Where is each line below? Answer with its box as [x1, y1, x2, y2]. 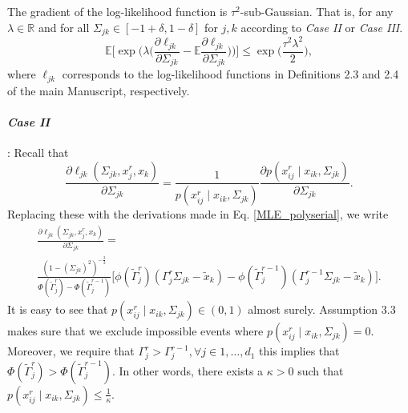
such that [297, 362, 344, 379]
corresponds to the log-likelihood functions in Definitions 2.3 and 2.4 [62, 66, 399, 82]
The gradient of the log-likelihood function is [7, 3, 228, 19]
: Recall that [7, 143, 69, 160]
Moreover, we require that [7, 343, 135, 359]
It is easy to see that [7, 301, 108, 318]
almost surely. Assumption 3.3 [248, 301, 396, 318]
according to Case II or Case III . [240, 18, 403, 35]
